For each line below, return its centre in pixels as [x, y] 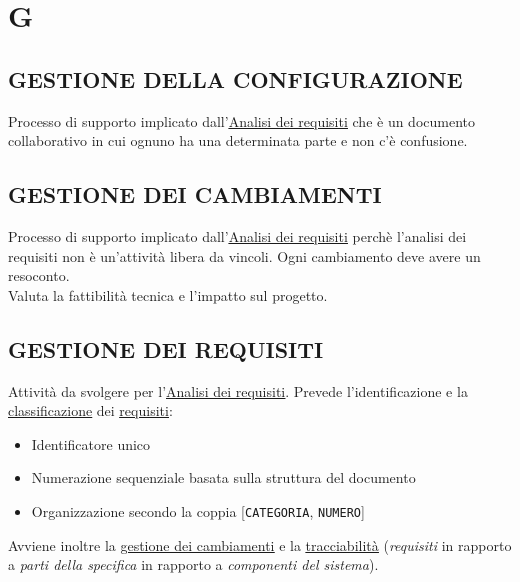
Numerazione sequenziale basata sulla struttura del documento [223, 477]
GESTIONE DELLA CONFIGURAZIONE [235, 78]
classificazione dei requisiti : [90, 410]
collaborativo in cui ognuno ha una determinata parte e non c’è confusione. [238, 140]
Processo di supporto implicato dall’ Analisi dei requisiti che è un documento [242, 120]
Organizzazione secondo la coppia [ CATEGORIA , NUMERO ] [198, 510]
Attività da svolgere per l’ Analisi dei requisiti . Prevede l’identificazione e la [238, 390]
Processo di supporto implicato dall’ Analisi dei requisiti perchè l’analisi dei [237, 235]
